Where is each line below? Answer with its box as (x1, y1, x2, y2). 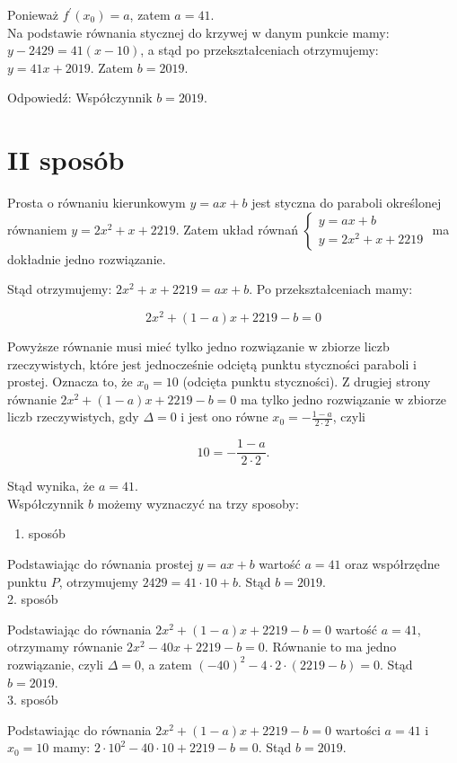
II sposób (7, 141, 125, 178)
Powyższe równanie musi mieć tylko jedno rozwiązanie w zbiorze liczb (7, 336, 390, 355)
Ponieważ (7, 5, 58, 23)
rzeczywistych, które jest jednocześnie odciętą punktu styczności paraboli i (7, 354, 417, 373)
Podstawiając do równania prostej (7, 555, 193, 572)
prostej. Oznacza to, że (7, 372, 133, 391)
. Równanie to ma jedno (264, 637, 397, 656)
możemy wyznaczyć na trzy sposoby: (97, 493, 299, 512)
